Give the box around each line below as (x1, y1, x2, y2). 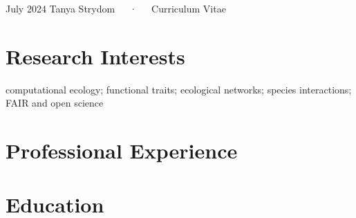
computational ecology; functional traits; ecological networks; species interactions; (6, 82, 352, 96)
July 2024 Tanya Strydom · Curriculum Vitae (6, 1, 226, 15)
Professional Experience (6, 136, 238, 165)
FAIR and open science (6, 96, 104, 110)
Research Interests (6, 42, 185, 70)
